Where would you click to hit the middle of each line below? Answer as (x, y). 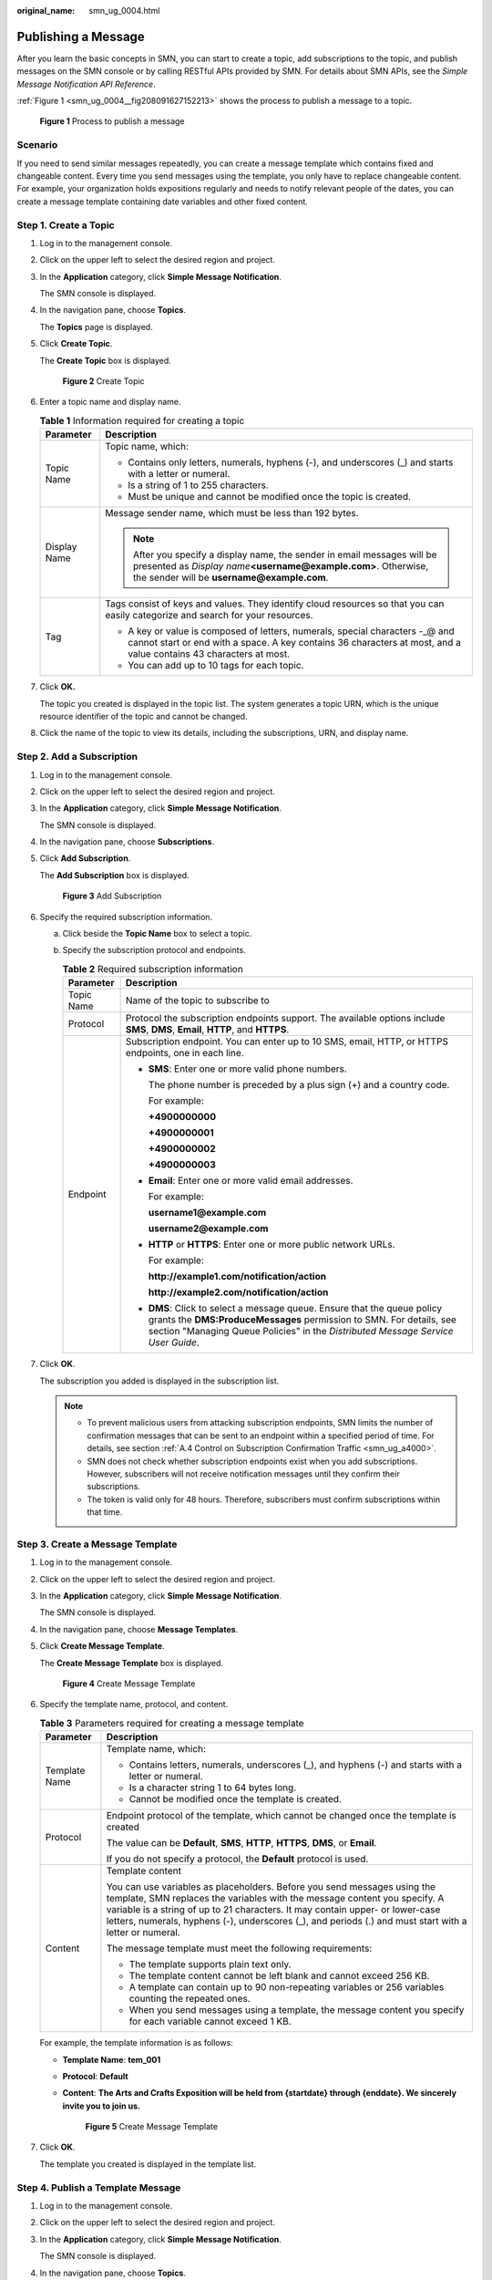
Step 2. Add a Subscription (77, 757)
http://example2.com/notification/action (238, 1292)
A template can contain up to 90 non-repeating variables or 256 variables (287, 1987)
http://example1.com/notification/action (237, 1277)
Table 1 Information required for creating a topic (142, 421)
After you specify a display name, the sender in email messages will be (285, 554)
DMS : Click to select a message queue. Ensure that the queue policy (295, 1309)
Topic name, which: (147, 447)
